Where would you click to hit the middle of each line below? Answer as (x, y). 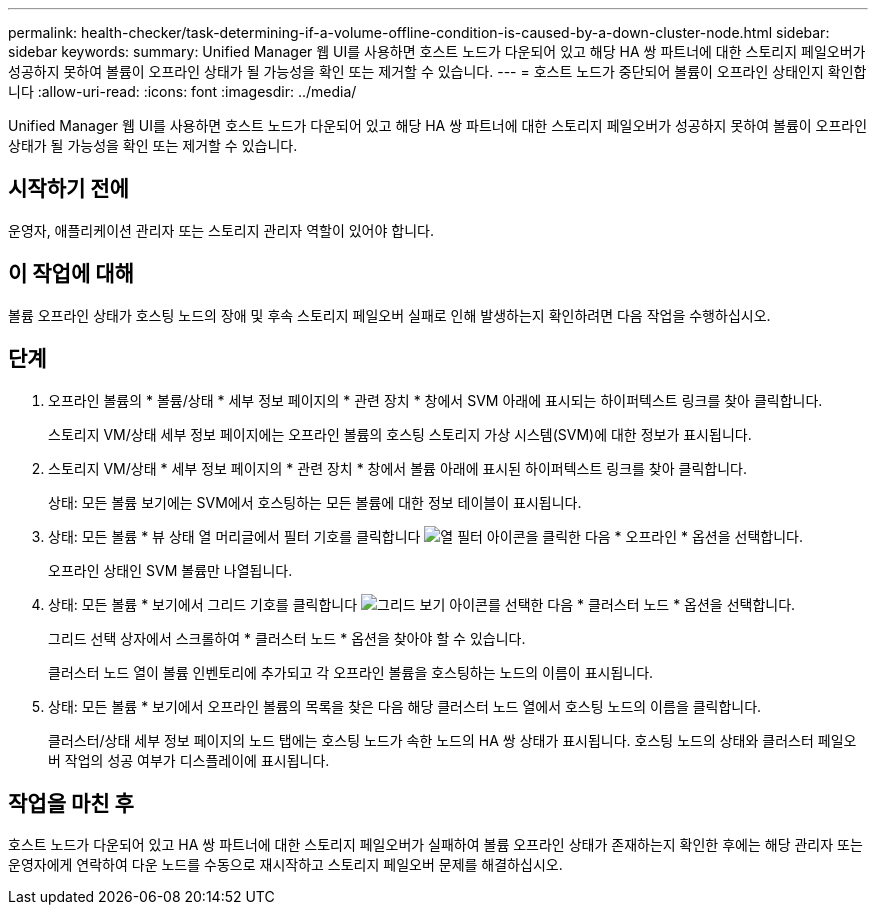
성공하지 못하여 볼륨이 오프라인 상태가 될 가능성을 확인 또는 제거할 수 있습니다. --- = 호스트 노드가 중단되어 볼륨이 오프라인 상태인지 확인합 (437, 71)
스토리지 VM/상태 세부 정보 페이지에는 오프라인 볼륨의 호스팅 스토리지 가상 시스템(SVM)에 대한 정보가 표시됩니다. (400, 434)
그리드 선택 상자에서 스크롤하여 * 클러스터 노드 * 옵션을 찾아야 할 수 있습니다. (287, 638)
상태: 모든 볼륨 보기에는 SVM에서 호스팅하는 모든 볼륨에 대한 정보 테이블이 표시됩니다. (315, 502)
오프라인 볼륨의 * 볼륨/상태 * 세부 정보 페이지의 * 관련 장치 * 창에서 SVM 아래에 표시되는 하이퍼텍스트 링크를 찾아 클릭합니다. (435, 400)
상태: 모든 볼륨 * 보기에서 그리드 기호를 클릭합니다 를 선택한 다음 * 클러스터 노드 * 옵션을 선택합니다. (422, 604)
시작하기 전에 (68, 189)
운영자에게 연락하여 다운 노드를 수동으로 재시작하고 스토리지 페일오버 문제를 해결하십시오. (285, 865)
